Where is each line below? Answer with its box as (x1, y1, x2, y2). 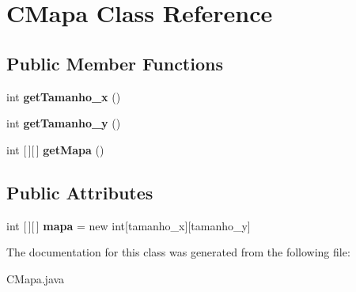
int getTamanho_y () (6, 115, 121, 131)
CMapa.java (6, 270, 65, 286)
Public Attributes (6, 180, 153, 204)
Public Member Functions (6, 51, 223, 75)
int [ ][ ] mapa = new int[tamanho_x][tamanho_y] (6, 217, 251, 233)
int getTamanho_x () (6, 88, 121, 104)
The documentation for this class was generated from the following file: (6, 244, 350, 260)
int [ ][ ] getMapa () (6, 141, 104, 157)
